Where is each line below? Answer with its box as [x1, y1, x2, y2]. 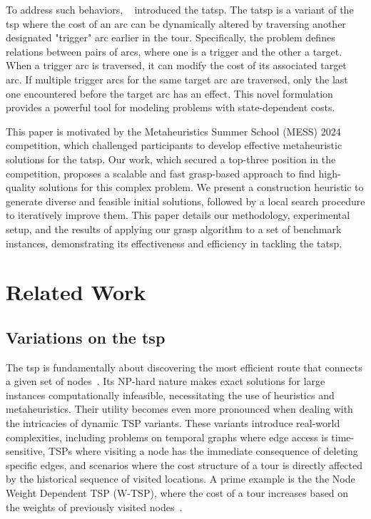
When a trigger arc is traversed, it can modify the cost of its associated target [6, 58, 347, 73]
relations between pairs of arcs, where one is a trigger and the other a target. [6, 43, 342, 58]
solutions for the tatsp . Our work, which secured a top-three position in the [6, 151, 336, 166]
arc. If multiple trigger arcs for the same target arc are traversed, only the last [6, 71, 348, 86]
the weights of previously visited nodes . [6, 499, 183, 514]
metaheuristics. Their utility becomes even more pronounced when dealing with [6, 401, 353, 416]
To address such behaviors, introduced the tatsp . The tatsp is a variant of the [6, 2, 354, 16]
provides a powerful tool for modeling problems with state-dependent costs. [6, 100, 335, 115]
